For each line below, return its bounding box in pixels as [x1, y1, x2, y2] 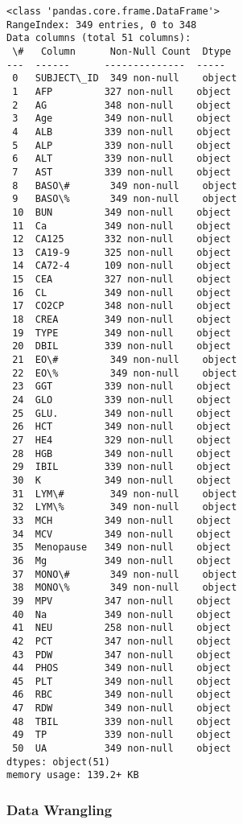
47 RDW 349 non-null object [12, 702, 232, 715]
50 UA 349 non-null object [12, 743, 232, 755]
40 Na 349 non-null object [12, 608, 232, 620]
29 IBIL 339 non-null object [12, 461, 232, 473]
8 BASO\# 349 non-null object [12, 179, 237, 192]
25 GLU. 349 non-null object [12, 407, 232, 419]
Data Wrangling [6, 799, 113, 819]
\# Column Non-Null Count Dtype [12, 45, 232, 57]
